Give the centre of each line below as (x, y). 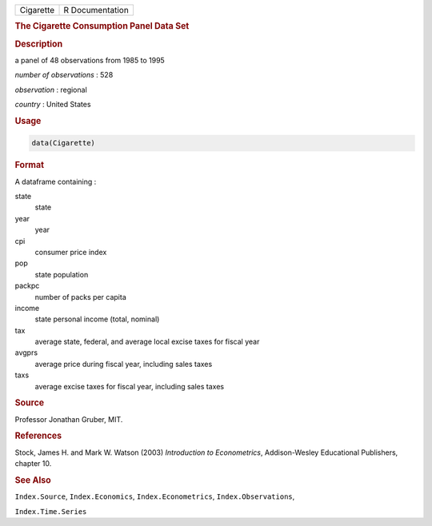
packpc (27, 286)
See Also (33, 480)
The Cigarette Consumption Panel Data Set (102, 26)
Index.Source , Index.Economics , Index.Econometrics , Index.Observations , (155, 496)
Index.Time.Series (51, 511)
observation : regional (51, 90)
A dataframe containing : (56, 181)
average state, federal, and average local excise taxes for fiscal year (147, 342)
